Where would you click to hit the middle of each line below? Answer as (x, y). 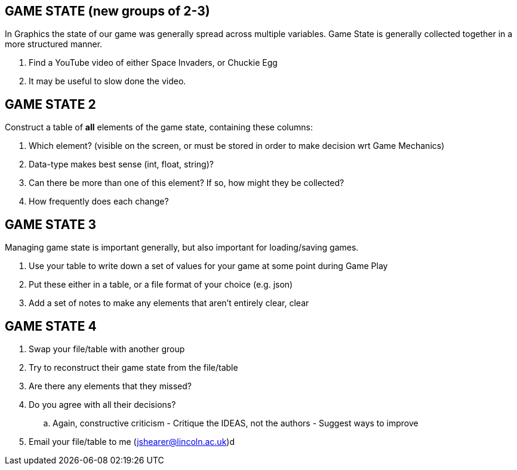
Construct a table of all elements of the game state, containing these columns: (159, 127)
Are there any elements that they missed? (110, 386)
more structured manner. (54, 44)
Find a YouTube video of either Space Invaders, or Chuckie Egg (153, 63)
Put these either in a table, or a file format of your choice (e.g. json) (161, 285)
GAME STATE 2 (50, 104)
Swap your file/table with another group (107, 349)
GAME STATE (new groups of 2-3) (107, 11)
